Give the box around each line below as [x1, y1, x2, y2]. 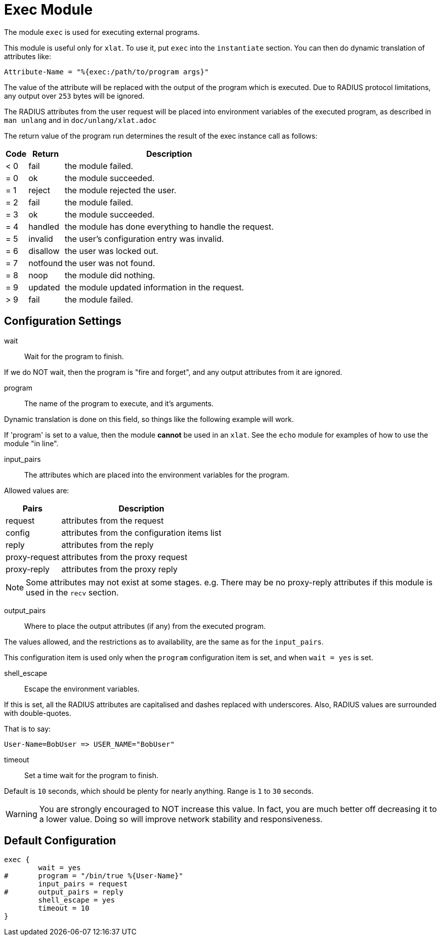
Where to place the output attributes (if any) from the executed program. [24, 621, 266, 630]
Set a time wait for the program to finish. [24, 771, 158, 780]
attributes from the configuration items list [61, 527, 222, 538]
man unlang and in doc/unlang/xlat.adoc [4, 115, 157, 124]
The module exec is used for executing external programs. [4, 27, 200, 36]
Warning [6, 808, 37, 819]
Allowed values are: [4, 486, 69, 495]
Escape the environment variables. [24, 684, 140, 693]
